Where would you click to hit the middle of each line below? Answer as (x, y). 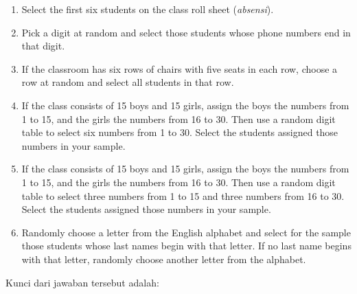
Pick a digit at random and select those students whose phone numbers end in (186, 32)
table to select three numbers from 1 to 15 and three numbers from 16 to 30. (183, 195)
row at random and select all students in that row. (128, 82)
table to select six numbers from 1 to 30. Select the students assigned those (180, 132)
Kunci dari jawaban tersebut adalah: (82, 282)
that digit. (43, 46)
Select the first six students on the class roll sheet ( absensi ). (148, 9)
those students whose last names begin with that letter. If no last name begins (186, 246)
